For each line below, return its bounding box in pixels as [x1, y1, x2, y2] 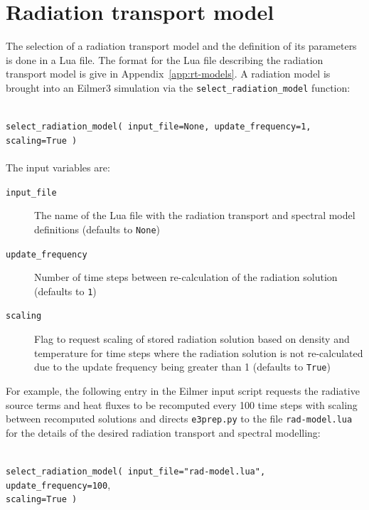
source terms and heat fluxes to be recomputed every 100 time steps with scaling [6, 397, 358, 412]
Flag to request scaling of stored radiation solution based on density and [34, 331, 350, 346]
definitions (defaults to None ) [34, 221, 160, 236]
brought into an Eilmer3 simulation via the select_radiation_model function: [6, 80, 351, 95]
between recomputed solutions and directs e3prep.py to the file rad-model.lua [6, 411, 353, 426]
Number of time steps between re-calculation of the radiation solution [34, 270, 338, 285]
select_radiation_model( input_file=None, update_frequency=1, [6, 122, 311, 132]
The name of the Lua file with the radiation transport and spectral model [34, 208, 355, 223]
